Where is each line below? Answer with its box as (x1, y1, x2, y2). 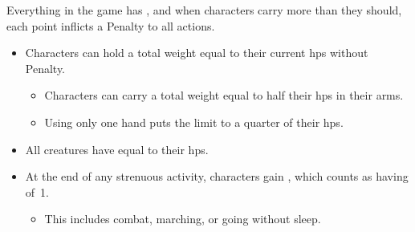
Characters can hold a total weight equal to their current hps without (25, 44, 368, 61)
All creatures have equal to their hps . (25, 140, 209, 157)
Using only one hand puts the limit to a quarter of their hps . (44, 113, 344, 130)
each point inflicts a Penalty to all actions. (6, 17, 215, 34)
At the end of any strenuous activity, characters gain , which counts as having (25, 168, 409, 185)
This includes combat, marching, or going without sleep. (44, 210, 321, 227)
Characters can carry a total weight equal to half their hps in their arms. (44, 87, 404, 104)
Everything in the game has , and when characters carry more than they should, (6, 2, 402, 18)
